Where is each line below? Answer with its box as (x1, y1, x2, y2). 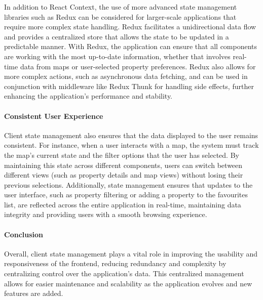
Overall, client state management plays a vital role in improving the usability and (4, 248, 258, 259)
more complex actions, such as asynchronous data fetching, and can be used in (4, 71, 248, 81)
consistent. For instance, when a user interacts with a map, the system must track (4, 140, 259, 150)
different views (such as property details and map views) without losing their (4, 169, 243, 180)
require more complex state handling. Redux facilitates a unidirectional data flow (4, 21, 256, 32)
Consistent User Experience (4, 110, 103, 121)
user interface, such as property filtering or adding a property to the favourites (4, 189, 248, 200)
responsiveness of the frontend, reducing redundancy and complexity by (4, 258, 227, 269)
